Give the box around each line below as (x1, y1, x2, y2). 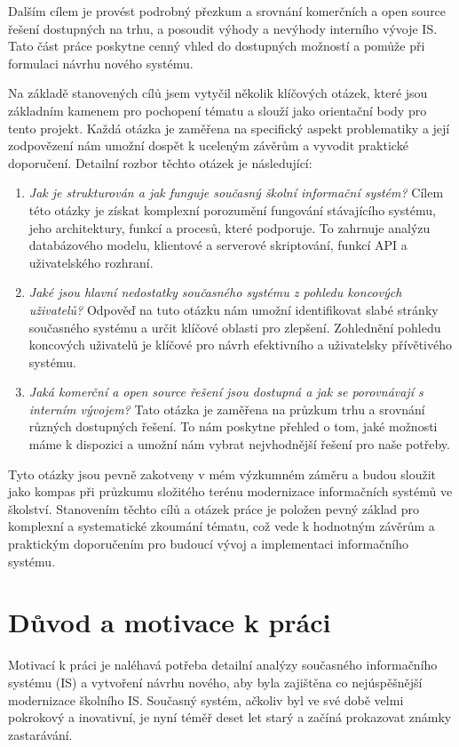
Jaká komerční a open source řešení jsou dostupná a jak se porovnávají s (28, 382, 423, 401)
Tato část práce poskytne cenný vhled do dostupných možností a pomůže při (8, 36, 425, 55)
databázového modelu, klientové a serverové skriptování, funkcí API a (28, 236, 408, 254)
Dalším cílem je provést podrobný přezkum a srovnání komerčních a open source (8, 2, 447, 20)
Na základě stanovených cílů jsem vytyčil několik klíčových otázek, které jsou (8, 84, 428, 102)
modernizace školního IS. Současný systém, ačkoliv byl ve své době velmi (8, 690, 404, 709)
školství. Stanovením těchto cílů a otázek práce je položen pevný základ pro (8, 499, 419, 518)
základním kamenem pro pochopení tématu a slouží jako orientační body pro (8, 100, 427, 119)
